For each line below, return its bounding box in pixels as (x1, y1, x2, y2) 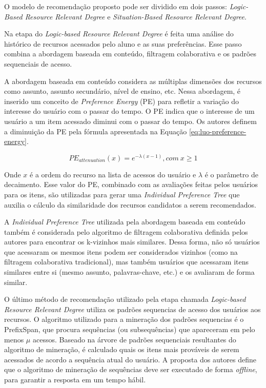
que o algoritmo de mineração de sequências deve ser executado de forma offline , (4, 364, 257, 375)
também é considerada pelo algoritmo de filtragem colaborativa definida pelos (4, 226, 248, 237)
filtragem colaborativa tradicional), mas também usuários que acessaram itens (4, 256, 249, 267)
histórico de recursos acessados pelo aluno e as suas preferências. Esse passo (4, 38, 242, 49)
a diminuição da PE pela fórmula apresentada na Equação (4, 126, 187, 136)
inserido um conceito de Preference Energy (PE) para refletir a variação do (4, 95, 239, 106)
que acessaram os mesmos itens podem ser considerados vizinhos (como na (4, 246, 238, 257)
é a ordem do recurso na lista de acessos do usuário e (30, 169, 196, 179)
